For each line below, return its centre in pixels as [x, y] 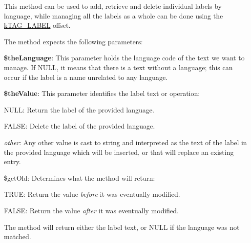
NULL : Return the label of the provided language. [79, 109]
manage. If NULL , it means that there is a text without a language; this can [118, 67]
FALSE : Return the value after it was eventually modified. [91, 210]
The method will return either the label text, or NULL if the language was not [122, 227]
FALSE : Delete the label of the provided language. [80, 126]
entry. [12, 161]
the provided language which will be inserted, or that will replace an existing [119, 152]
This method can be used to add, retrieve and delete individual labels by [113, 6]
